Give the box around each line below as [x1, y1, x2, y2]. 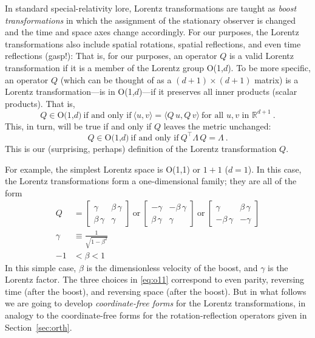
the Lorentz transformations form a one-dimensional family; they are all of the [5, 174, 297, 187]
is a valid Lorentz [229, 49, 294, 62]
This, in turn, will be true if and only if [5, 119, 152, 132]
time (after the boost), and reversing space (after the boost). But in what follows [5, 285, 307, 297]
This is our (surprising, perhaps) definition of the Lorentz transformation [5, 142, 277, 154]
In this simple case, [5, 261, 76, 274]
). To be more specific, [228, 61, 311, 74]
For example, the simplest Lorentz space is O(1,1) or [5, 162, 200, 175]
